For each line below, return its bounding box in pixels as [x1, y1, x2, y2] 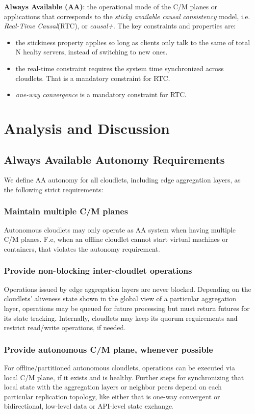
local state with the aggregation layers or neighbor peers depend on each [4, 382, 222, 392]
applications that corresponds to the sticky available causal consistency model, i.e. [4, 11, 250, 21]
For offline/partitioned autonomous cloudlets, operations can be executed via [4, 362, 235, 372]
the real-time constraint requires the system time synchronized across [15, 63, 224, 73]
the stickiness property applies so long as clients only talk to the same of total [15, 37, 250, 47]
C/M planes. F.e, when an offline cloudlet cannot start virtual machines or [4, 234, 229, 244]
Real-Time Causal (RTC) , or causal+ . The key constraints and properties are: [4, 21, 236, 31]
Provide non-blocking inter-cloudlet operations [4, 264, 192, 277]
